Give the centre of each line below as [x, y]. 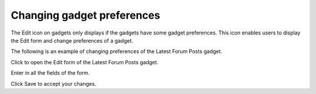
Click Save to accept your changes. [54, 83]
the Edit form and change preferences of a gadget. [72, 40]
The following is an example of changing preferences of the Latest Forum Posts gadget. [116, 51]
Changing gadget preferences [85, 15]
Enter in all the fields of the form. [50, 73]
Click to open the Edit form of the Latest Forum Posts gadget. [85, 62]
